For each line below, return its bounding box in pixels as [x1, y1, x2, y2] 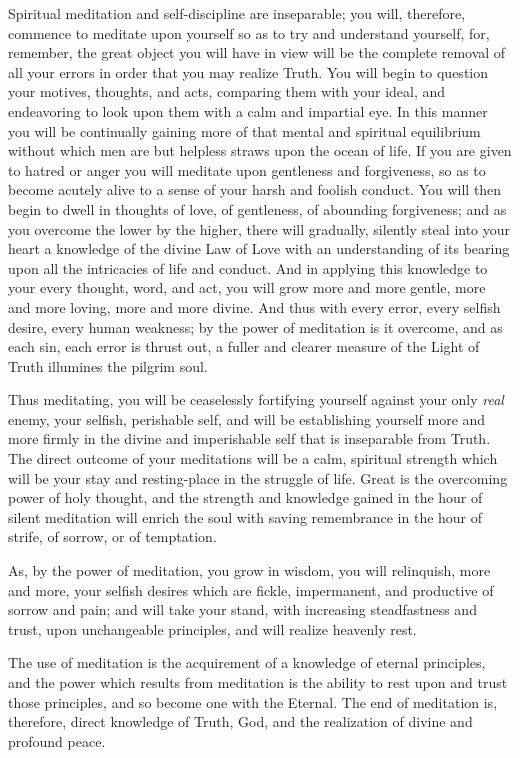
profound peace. [8, 730, 106, 751]
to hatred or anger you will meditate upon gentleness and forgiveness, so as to [8, 159, 486, 180]
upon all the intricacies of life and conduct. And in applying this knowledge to [8, 257, 488, 278]
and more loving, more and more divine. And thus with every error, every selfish [8, 296, 501, 317]
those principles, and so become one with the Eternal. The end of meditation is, [8, 691, 498, 712]
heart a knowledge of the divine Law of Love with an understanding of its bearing [8, 238, 510, 259]
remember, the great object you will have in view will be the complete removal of [8, 42, 506, 63]
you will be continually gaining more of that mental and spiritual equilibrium [8, 120, 481, 141]
